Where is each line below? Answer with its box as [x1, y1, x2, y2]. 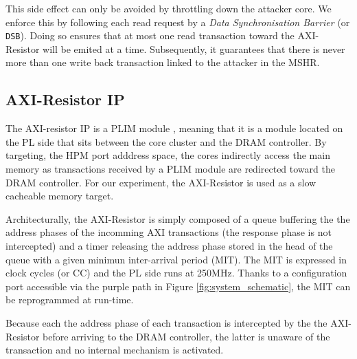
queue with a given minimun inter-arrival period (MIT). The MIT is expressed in [5, 252, 347, 266]
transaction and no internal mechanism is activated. [5, 342, 224, 357]
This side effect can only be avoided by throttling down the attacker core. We [5, 1, 332, 15]
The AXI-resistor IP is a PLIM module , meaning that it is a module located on [5, 121, 343, 135]
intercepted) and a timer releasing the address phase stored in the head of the [5, 238, 333, 252]
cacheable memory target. [5, 188, 114, 203]
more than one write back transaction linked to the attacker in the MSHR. [5, 55, 320, 69]
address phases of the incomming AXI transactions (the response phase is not [5, 225, 332, 239]
